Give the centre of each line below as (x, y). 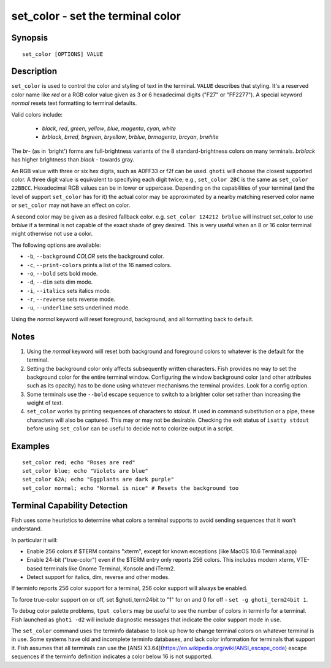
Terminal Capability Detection (70, 506)
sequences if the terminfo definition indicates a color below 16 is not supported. (112, 656)
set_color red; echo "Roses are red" (79, 462)
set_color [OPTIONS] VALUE (63, 54)
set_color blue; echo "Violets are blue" (85, 471)
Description (34, 72)
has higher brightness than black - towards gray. (73, 160)
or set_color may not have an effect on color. (71, 205)
